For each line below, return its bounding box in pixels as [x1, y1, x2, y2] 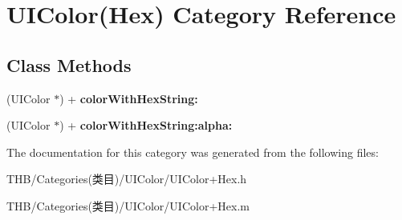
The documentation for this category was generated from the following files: [6, 143, 379, 160]
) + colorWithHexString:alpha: [59, 117, 233, 134]
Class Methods [6, 52, 132, 77]
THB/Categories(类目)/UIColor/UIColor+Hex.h [6, 170, 247, 187]
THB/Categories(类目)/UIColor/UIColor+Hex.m [6, 197, 250, 214]
